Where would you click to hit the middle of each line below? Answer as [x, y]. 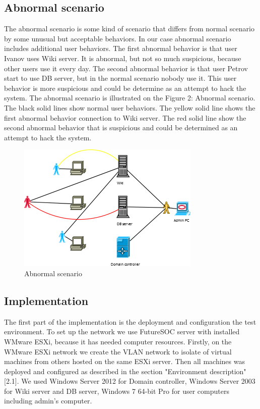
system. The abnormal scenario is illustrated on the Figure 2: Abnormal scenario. [130, 98]
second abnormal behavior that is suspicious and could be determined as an [121, 127]
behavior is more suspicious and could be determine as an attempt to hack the [125, 88]
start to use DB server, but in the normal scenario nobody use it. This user [120, 78]
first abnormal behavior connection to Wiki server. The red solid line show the [125, 117]
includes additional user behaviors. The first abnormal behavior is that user [121, 48]
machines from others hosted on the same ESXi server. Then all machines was [124, 361]
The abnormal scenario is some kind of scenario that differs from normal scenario [129, 29]
